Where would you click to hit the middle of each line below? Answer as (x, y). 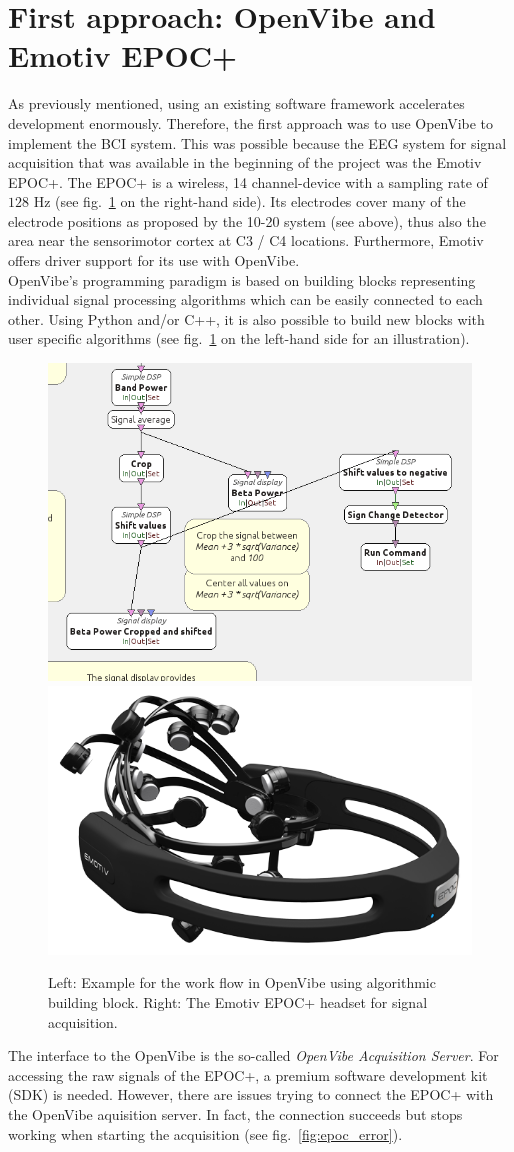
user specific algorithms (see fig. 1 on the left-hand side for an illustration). (239, 338)
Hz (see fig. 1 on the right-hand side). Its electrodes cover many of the (249, 201)
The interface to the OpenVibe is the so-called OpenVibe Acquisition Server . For (253, 1055)
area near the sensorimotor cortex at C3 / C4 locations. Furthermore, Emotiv (246, 240)
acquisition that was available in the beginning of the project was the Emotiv (245, 162)
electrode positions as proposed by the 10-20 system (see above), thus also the (247, 220)
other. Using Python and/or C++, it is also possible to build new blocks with (246, 318)
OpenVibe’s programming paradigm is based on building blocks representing (242, 279)
